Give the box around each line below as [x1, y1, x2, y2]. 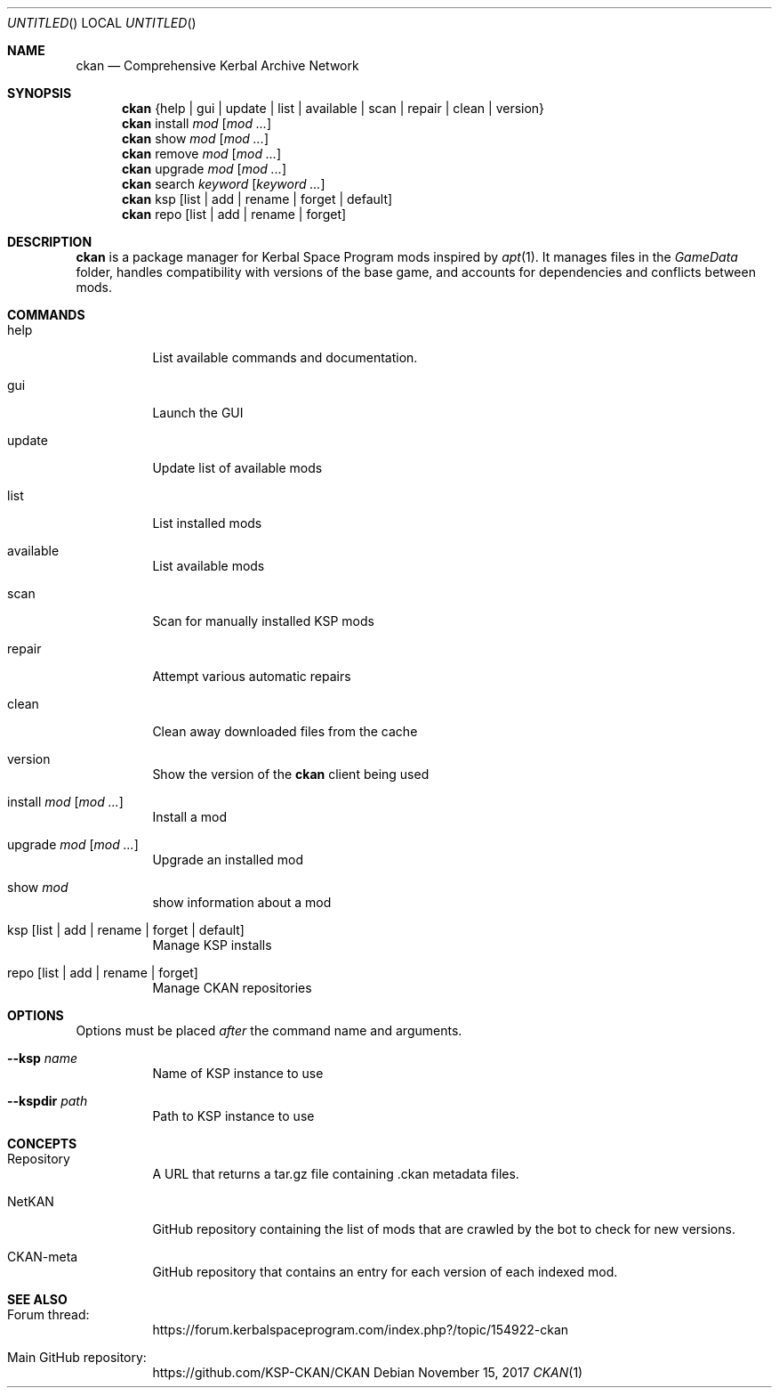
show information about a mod [152, 895, 332, 910]
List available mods [152, 558, 265, 573]
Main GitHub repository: [7, 1350, 147, 1365]
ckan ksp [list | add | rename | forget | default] [122, 191, 393, 207]
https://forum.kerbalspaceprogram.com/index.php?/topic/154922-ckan [152, 1322, 569, 1337]
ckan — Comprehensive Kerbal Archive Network [76, 58, 359, 73]
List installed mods [152, 515, 262, 531]
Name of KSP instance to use [152, 1066, 324, 1081]
